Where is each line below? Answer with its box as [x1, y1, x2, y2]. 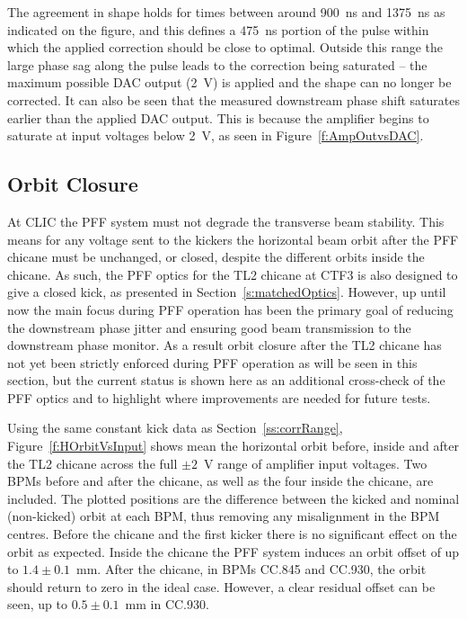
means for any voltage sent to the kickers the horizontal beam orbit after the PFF [7, 229, 459, 248]
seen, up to [7, 595, 67, 614]
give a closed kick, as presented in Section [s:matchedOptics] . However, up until [7, 283, 446, 301]
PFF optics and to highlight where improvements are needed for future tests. [7, 388, 431, 407]
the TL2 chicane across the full [7, 453, 178, 472]
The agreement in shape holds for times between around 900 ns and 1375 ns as [7, 3, 445, 21]
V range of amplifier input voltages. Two [203, 453, 427, 472]
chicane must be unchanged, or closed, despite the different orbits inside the [7, 247, 425, 266]
